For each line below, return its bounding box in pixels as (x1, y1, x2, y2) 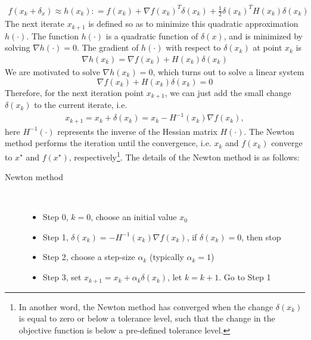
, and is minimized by (223, 29, 303, 42)
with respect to (166, 41, 221, 54)
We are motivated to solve (5, 66, 100, 78)
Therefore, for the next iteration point (5, 86, 144, 98)
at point (253, 41, 282, 54)
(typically (149, 251, 184, 263)
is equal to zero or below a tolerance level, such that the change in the (18, 312, 275, 324)
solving (5, 41, 30, 54)
